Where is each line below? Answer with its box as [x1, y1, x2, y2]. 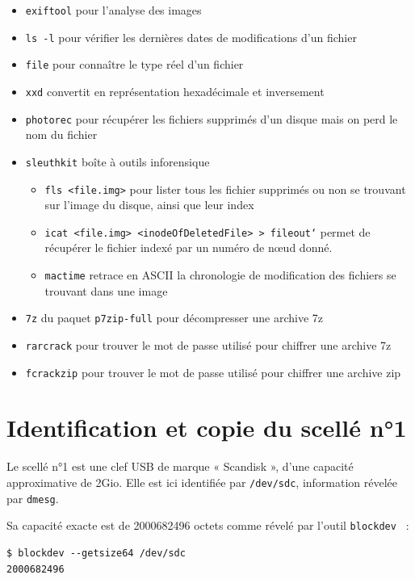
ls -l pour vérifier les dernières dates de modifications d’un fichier [25, 28, 357, 45]
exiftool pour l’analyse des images [25, 2, 202, 18]
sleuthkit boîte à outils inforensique [25, 153, 210, 170]
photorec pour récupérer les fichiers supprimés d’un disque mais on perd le [25, 110, 398, 127]
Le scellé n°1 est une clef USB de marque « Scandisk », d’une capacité [6, 458, 354, 475]
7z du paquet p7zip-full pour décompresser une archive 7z [25, 309, 323, 326]
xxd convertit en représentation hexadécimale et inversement [25, 82, 325, 99]
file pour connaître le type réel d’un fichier [25, 56, 244, 73]
